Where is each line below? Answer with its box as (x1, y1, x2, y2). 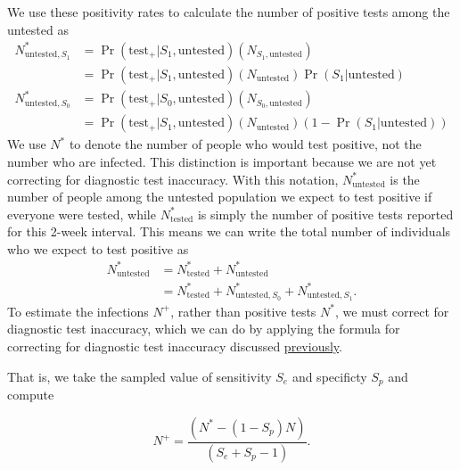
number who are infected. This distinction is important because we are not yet (7, 152, 437, 170)
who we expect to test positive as (7, 239, 189, 258)
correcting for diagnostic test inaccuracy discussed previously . (7, 337, 342, 356)
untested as (7, 20, 69, 38)
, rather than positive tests (170, 301, 316, 320)
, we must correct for (334, 301, 449, 320)
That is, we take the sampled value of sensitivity (7, 367, 272, 385)
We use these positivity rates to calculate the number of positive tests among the (7, 3, 450, 21)
